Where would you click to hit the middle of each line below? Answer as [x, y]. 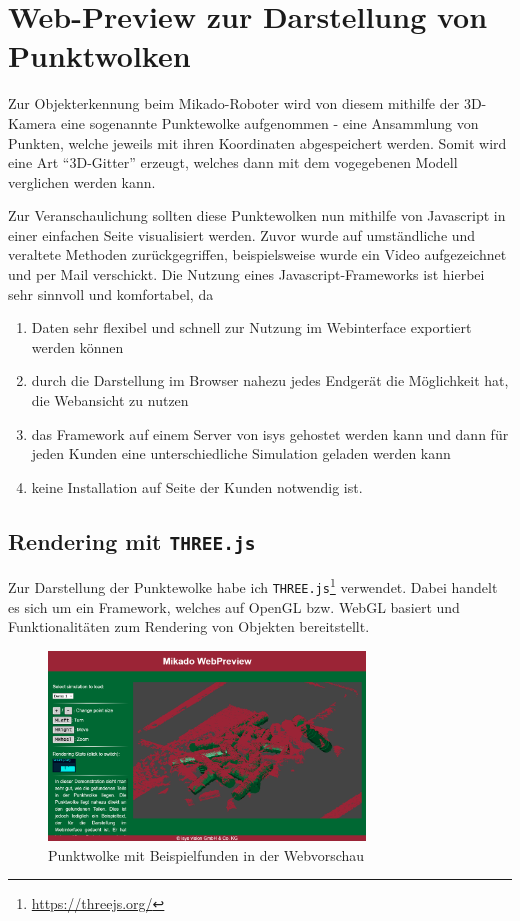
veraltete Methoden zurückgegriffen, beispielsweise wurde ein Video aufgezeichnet [257, 254]
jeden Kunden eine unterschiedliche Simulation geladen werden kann [241, 453]
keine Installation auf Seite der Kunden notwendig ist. [197, 486]
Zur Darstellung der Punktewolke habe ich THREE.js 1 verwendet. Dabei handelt [253, 585]
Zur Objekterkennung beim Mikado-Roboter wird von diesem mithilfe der [234, 103]
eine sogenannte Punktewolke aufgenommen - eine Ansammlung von [269, 122]
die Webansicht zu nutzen [110, 400]
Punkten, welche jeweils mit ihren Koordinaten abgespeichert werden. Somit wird [257, 142]
